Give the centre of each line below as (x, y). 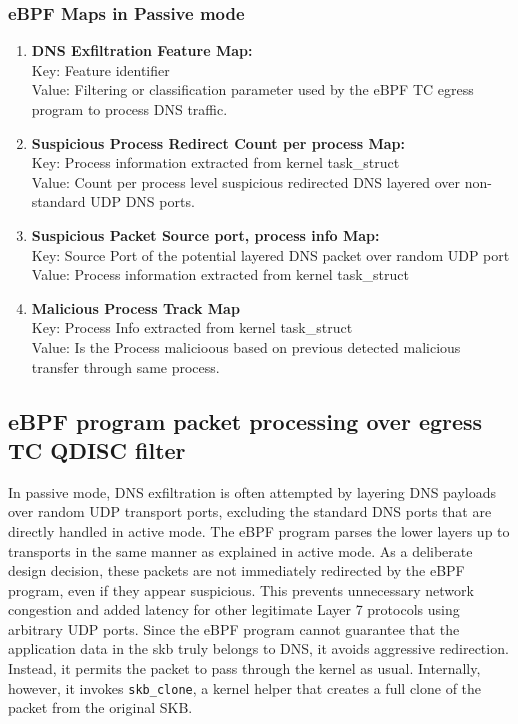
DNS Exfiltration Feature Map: (142, 50)
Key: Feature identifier (100, 69)
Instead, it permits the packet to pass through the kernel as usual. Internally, (244, 668)
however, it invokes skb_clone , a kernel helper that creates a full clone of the (245, 687)
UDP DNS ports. (142, 201)
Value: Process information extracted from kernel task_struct (220, 274)
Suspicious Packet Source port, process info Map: (205, 234)
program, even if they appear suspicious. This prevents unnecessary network (241, 589)
